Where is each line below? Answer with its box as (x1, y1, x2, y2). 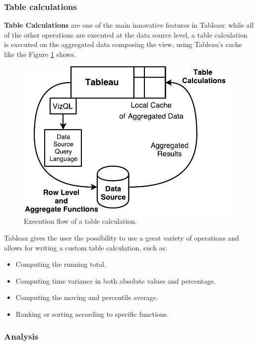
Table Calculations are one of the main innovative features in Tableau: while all (4, 20, 254, 30)
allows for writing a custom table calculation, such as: (4, 242, 167, 252)
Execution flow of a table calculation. (24, 216, 137, 226)
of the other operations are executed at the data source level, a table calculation (4, 29, 248, 40)
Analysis (4, 330, 39, 342)
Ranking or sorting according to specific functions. (15, 308, 169, 319)
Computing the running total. (15, 259, 106, 269)
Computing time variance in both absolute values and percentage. (15, 275, 216, 286)
